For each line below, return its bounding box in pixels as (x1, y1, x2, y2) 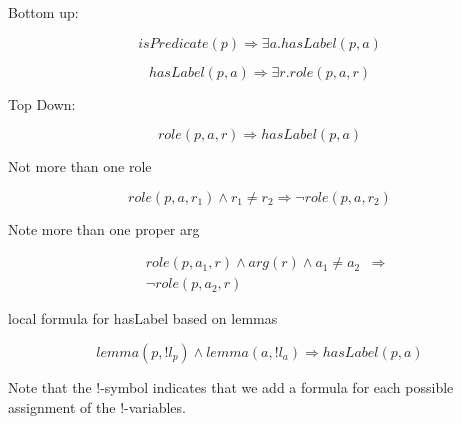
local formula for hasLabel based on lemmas (8, 308, 278, 329)
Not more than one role (8, 156, 152, 177)
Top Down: (8, 93, 76, 114)
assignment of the (8, 396, 116, 417)
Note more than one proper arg (8, 218, 200, 239)
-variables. (124, 396, 186, 417)
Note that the (8, 377, 92, 398)
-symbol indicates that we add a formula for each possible (100, 377, 454, 398)
